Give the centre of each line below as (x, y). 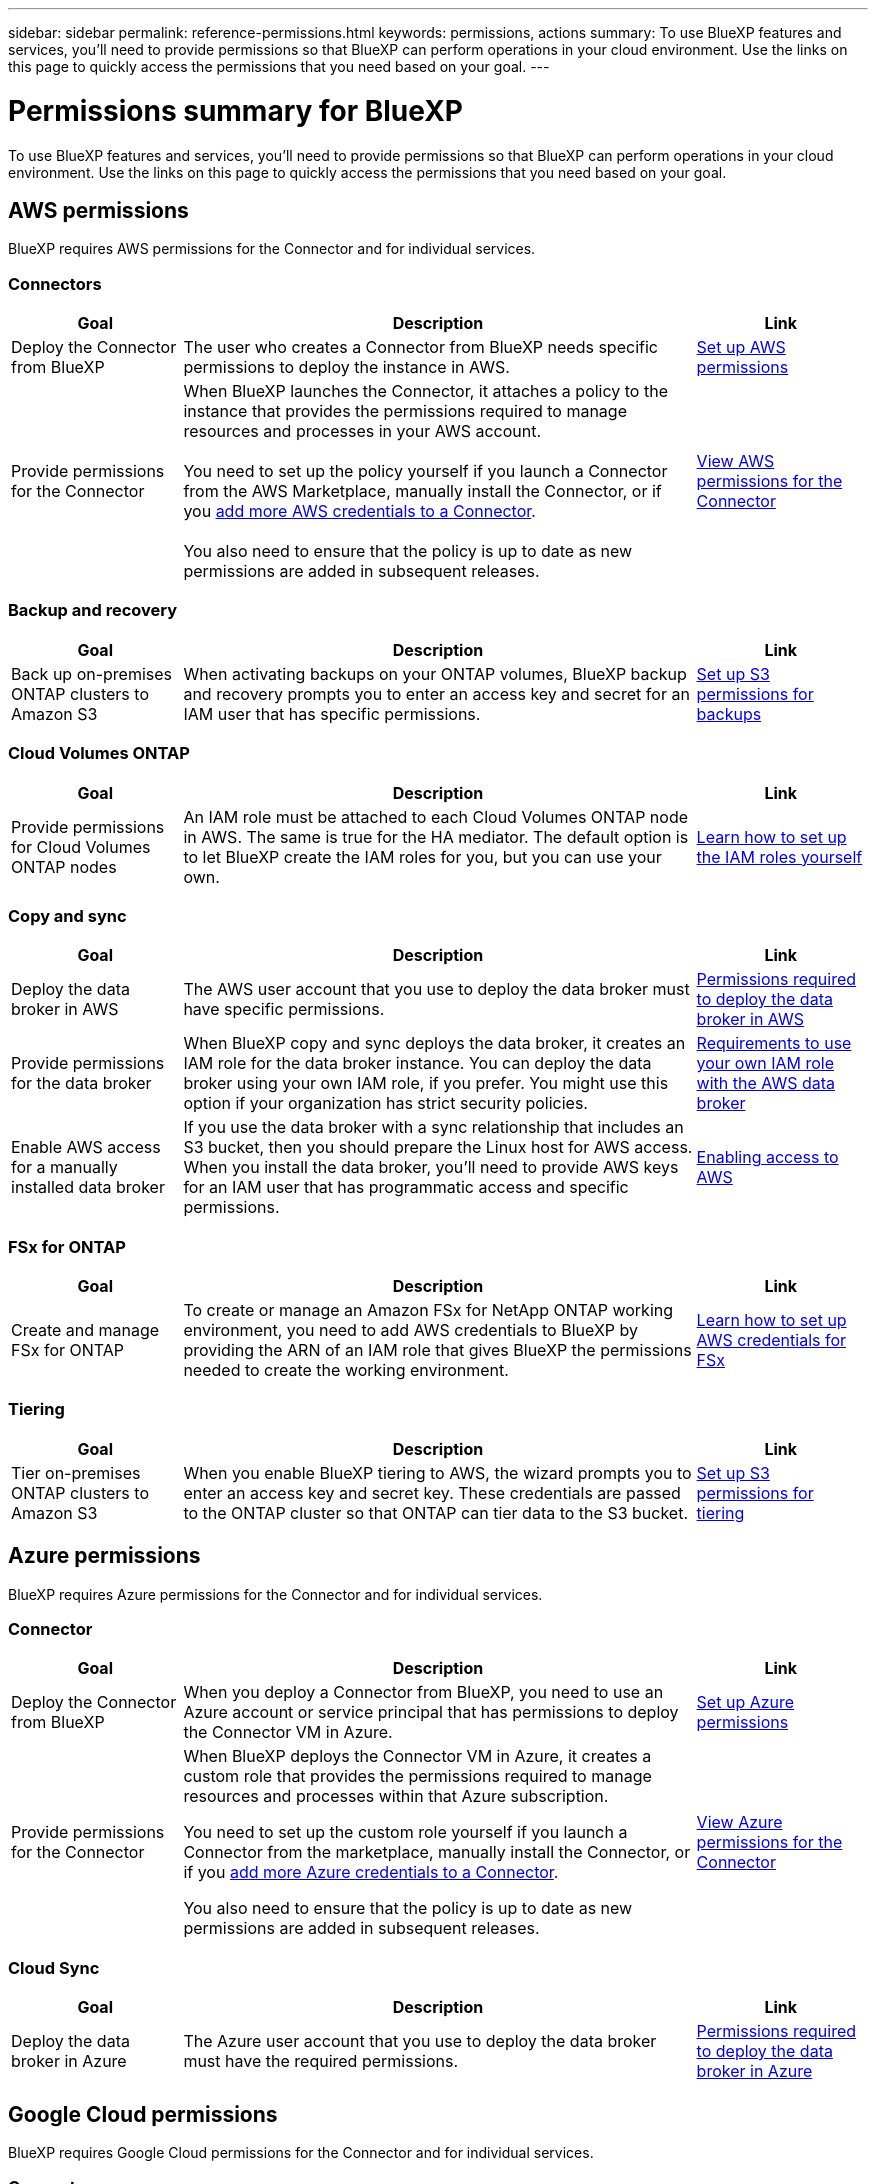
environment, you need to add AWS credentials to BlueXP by (410, 1330)
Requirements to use (774, 1043)
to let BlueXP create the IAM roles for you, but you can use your (422, 856)
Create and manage (85, 1330)
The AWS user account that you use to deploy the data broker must (436, 989)
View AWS (735, 461)
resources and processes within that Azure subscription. (396, 1796)
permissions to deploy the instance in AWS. (346, 367)
